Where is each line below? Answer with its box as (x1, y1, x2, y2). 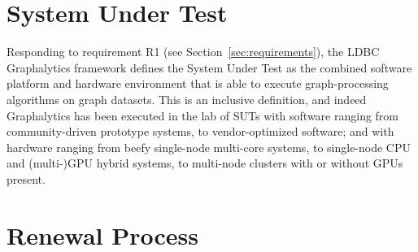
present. (7, 170, 46, 187)
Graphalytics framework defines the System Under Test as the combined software (7, 59, 412, 76)
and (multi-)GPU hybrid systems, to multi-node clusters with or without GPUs (7, 154, 403, 172)
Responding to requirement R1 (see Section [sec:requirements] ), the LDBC (7, 43, 380, 60)
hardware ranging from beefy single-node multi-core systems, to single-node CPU (7, 138, 411, 155)
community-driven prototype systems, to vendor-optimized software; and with (7, 123, 394, 140)
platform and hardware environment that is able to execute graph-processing (7, 75, 389, 92)
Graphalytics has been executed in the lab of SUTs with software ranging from (7, 106, 399, 124)
